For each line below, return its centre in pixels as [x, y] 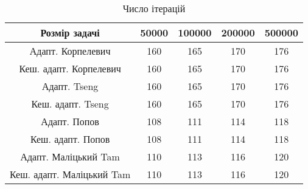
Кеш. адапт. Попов [70, 139]
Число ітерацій [154, 8]
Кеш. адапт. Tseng [70, 104]
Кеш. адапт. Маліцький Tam [70, 174]
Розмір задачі [70, 33]
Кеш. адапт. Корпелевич [70, 68]
